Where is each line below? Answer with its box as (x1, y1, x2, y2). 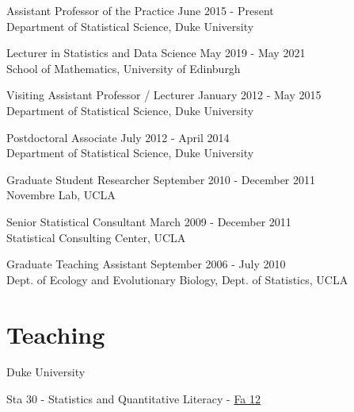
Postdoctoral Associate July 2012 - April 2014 (6, 129, 230, 145)
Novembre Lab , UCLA (6, 187, 116, 203)
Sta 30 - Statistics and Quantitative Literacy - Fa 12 (6, 391, 261, 407)
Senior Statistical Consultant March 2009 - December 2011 (6, 213, 291, 229)
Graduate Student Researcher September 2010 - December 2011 (6, 171, 315, 187)
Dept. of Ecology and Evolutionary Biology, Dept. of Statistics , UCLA (6, 271, 348, 287)
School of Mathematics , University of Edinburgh (6, 60, 241, 76)
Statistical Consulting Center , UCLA (6, 229, 186, 245)
